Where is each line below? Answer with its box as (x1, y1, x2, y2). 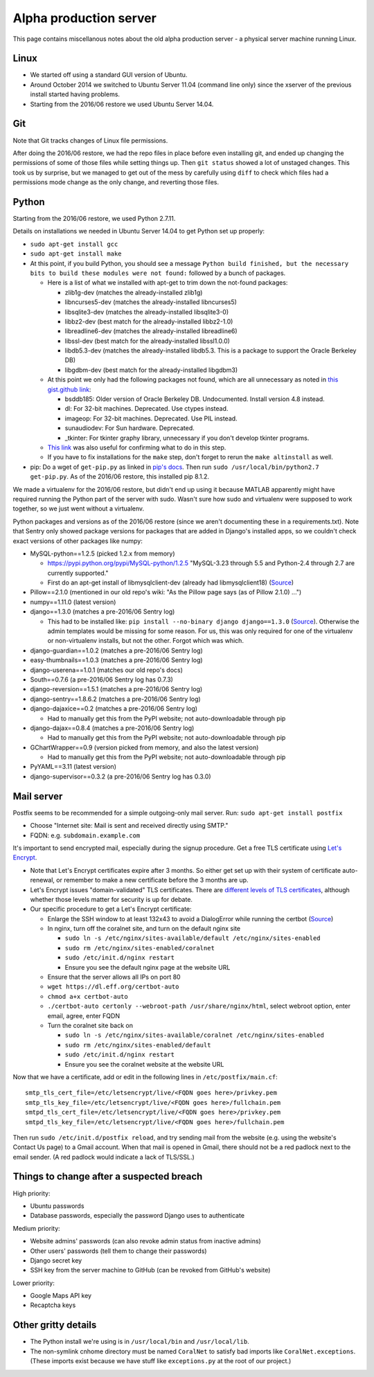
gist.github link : (47, 385, 91, 393)
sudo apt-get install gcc (30, 240, 118, 248)
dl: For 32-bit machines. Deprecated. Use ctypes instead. (64, 405, 229, 413)
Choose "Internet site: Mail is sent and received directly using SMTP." (30, 821, 229, 830)
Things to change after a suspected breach (12, 1171, 203, 1182)
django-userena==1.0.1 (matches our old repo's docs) (30, 666, 184, 674)
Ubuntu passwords (30, 1202, 84, 1210)
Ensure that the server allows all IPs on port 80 (47, 973, 181, 981)
